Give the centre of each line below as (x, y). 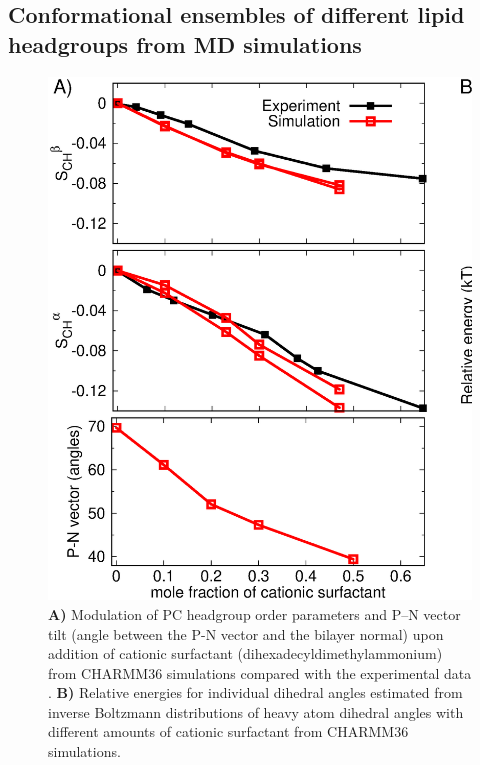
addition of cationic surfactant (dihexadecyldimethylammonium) (245, 653)
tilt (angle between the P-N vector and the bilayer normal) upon (246, 633)
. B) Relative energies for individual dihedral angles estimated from (255, 692)
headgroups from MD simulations (185, 43)
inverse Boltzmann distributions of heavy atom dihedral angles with (256, 711)
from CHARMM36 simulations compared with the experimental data (260, 672)
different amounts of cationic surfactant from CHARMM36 (228, 731)
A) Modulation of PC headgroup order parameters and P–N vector (254, 613)
